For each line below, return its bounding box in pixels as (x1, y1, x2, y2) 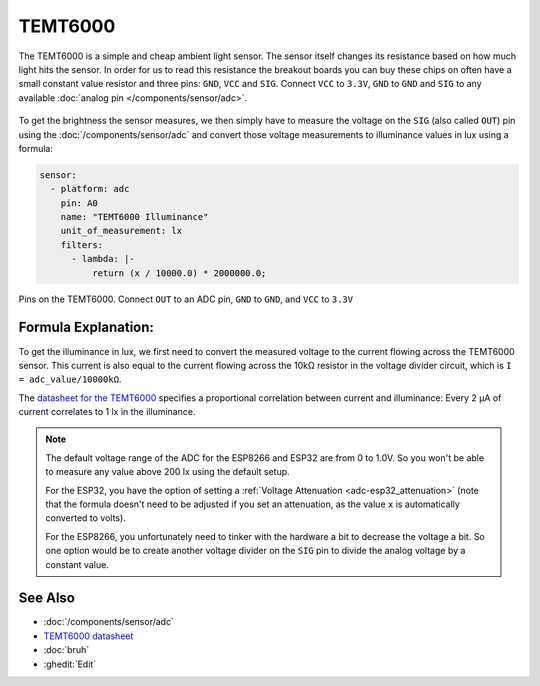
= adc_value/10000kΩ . (18, 373, 122, 385)
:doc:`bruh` (43, 644, 90, 656)
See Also (18, 590, 75, 607)
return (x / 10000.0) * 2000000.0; (91, 267, 267, 279)
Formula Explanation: (18, 319, 155, 336)
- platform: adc (50, 183, 130, 195)
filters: (60, 239, 104, 250)
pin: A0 (60, 197, 99, 209)
